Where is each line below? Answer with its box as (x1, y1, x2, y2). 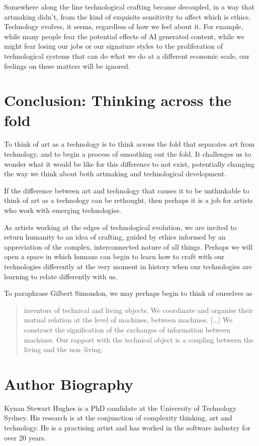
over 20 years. (4, 432, 46, 442)
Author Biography (4, 373, 133, 394)
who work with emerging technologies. (4, 205, 122, 215)
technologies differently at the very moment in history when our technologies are (4, 261, 252, 271)
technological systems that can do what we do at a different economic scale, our (4, 50, 250, 61)
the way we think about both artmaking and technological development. (4, 168, 226, 179)
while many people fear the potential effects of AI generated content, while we (4, 31, 245, 41)
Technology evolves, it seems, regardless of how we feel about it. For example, (4, 21, 243, 32)
